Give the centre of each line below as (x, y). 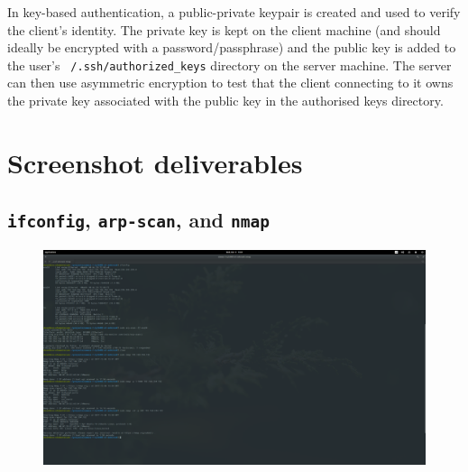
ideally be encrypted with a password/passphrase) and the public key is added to (232, 47)
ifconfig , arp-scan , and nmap (139, 220)
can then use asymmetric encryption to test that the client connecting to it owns (230, 83)
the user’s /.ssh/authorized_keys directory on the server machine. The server (229, 65)
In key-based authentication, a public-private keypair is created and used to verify (234, 12)
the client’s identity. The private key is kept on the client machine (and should (224, 29)
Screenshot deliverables (155, 162)
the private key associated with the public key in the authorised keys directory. (225, 101)
